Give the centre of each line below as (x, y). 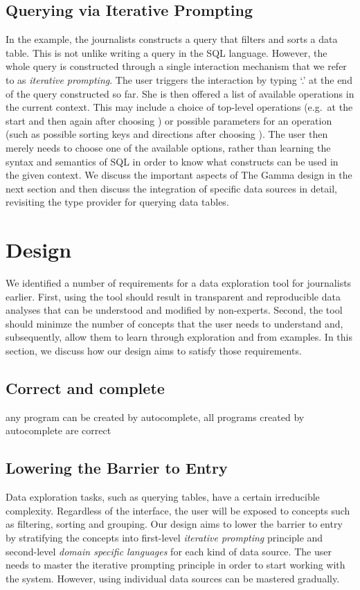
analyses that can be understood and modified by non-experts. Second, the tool (174, 310)
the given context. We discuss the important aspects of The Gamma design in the (179, 175)
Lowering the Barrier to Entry (117, 468)
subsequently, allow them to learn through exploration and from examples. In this (179, 337)
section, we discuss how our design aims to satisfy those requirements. (154, 351)
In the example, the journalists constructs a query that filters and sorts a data (172, 39)
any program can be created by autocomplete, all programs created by (155, 417)
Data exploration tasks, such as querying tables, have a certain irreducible (163, 497)
